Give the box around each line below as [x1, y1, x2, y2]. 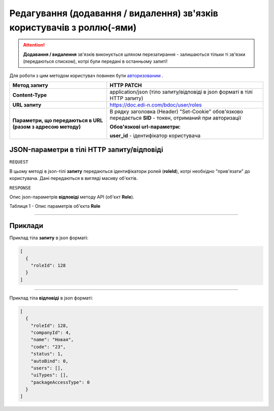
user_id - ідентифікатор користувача [110, 132, 200, 139]
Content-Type [12, 91, 47, 98]
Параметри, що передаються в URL [12, 117, 104, 124]
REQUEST [9, 159, 29, 165]
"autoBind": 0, [30, 358, 68, 364]
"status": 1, [30, 351, 63, 357]
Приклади [9, 221, 44, 230]
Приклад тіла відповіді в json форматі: [9, 294, 93, 301]
